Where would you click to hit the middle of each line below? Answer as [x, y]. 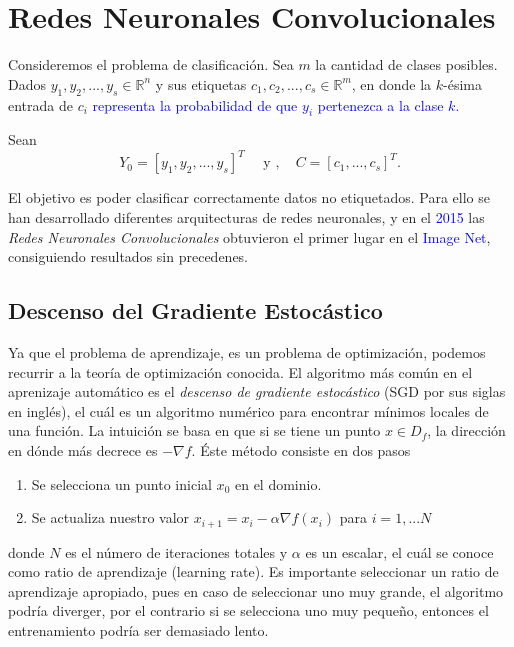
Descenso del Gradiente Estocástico [195, 310]
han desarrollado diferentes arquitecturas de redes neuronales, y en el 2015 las [246, 217]
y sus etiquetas [201, 83]
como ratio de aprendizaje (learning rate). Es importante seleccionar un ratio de [253, 571]
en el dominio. [278, 483]
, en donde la [391, 83]
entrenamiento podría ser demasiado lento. [138, 629]
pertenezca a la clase [380, 104]
